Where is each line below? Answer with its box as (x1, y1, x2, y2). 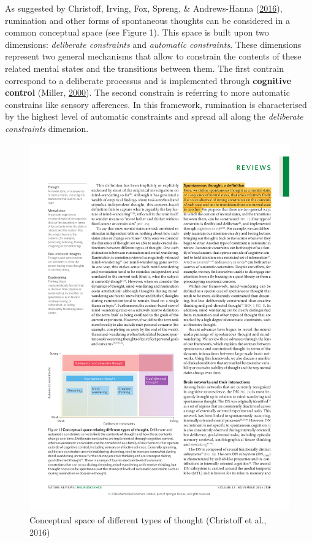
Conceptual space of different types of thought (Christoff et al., (29, 514, 267, 526)
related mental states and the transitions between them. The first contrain (5, 61, 284, 74)
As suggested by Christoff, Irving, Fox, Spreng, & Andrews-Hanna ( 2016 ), (5, 2, 283, 14)
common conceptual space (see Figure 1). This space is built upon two (5, 26, 269, 39)
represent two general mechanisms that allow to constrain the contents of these (5, 50, 302, 63)
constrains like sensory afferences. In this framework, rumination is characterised (5, 98, 307, 110)
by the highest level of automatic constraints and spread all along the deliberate (5, 110, 303, 123)
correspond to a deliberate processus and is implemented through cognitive (5, 74, 292, 87)
